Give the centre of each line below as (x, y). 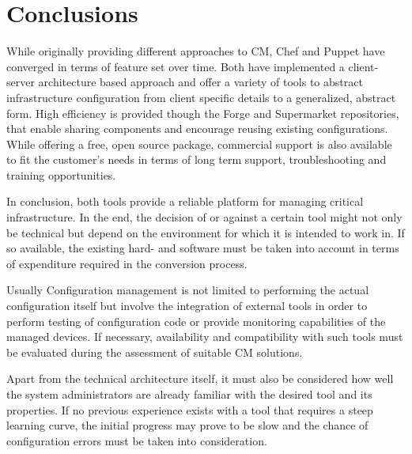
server (21, 82)
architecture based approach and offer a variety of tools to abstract (200, 82)
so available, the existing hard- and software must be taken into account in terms (203, 248)
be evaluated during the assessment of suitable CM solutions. (155, 352)
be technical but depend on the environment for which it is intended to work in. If (206, 232)
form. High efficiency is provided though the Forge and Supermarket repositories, (203, 113)
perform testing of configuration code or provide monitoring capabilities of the (196, 321)
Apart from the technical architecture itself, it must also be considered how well (200, 378)
